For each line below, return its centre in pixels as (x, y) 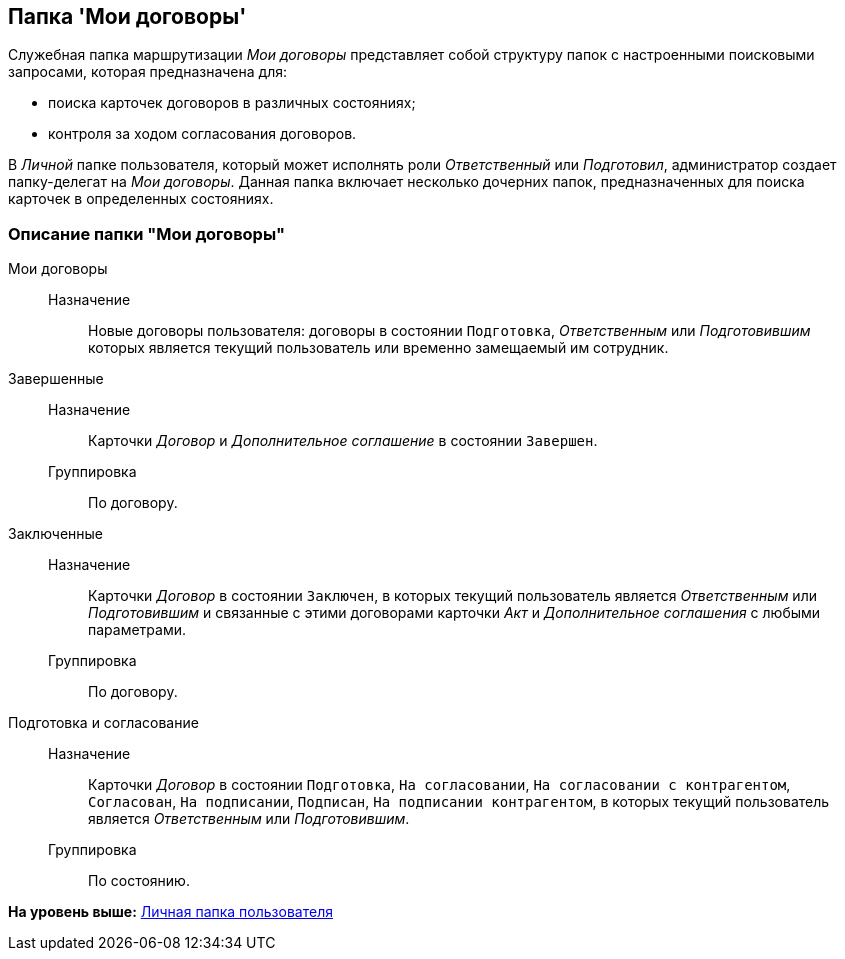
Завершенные (56, 379)
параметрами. (137, 630)
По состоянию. (139, 881)
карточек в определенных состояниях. (141, 199)
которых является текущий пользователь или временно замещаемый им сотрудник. (378, 348)
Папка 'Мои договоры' (127, 16)
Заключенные (56, 534)
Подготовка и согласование (103, 723)
